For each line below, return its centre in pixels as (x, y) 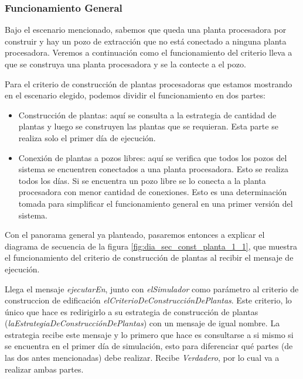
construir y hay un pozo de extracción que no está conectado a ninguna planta (146, 41)
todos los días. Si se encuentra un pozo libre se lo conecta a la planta (142, 180)
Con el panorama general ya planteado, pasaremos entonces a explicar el (135, 235)
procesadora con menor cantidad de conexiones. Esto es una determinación (153, 192)
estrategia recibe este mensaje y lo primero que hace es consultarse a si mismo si (149, 334)
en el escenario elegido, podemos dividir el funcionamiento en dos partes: (135, 95)
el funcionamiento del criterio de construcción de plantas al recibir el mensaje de (149, 257)
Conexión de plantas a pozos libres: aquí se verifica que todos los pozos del (153, 157)
